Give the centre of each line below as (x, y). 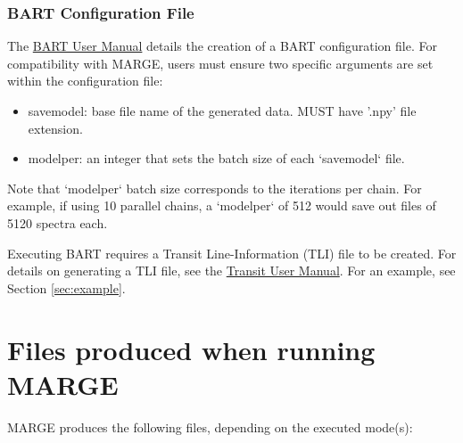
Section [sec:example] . (66, 287)
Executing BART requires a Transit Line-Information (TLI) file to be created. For (232, 253)
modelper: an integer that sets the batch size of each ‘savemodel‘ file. (216, 158)
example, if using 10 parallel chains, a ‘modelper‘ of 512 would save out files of (222, 205)
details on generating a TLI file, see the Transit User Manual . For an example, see (231, 271)
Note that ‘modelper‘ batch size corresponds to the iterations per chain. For (215, 188)
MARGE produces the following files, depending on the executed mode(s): (210, 427)
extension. (55, 128)
